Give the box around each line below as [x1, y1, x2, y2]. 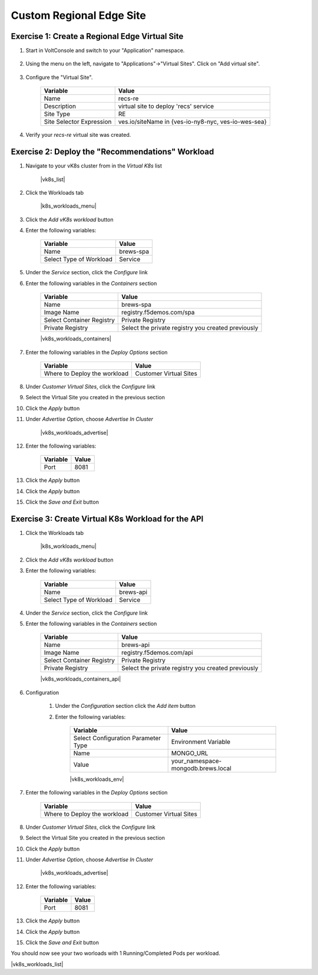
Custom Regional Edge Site [11, 9, 147, 22]
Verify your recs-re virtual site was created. [25, 132, 131, 139]
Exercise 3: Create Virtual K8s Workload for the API [11, 514, 204, 524]
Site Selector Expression [44, 118, 112, 126]
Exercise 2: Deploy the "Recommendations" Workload [11, 147, 214, 157]
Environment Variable [171, 737, 231, 746]
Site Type [44, 110, 71, 118]
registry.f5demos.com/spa [121, 308, 195, 317]
